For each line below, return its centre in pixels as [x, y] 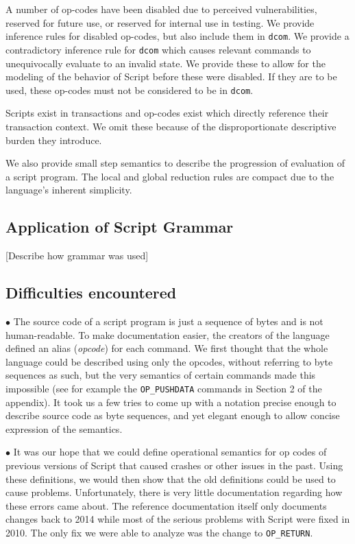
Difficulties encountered [91, 293]
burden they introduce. [54, 140]
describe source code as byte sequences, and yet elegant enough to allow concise [173, 415]
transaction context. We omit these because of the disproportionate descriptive [171, 126]
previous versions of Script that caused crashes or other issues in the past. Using [174, 465]
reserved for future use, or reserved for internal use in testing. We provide [160, 22]
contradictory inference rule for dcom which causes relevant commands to [158, 49]
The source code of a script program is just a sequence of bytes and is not [168, 321]
